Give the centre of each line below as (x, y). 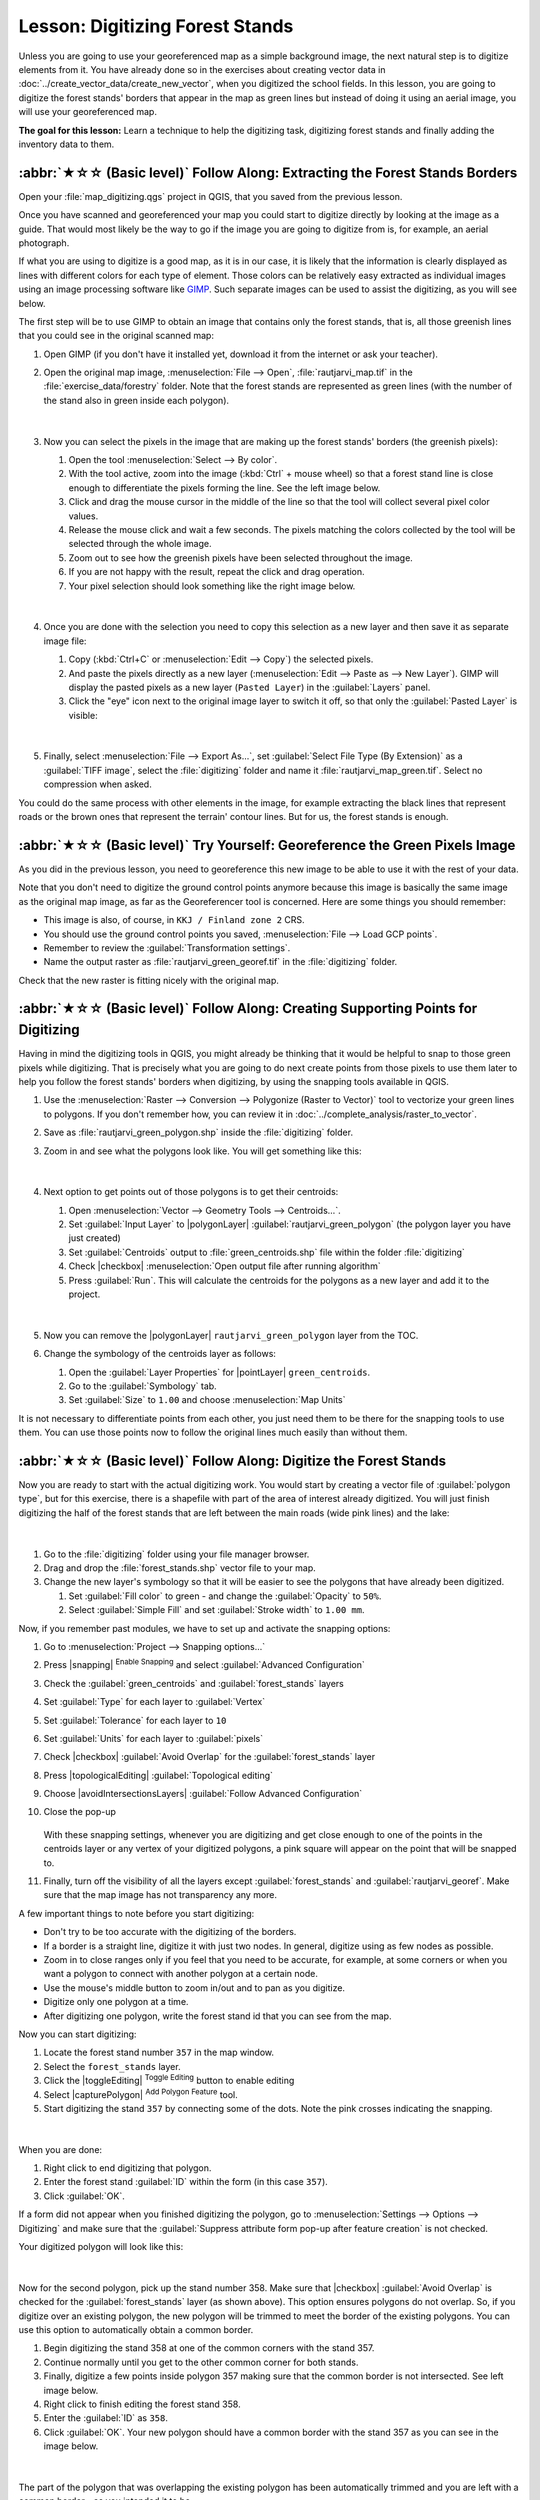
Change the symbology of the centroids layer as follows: (160, 1354)
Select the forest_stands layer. (112, 2066)
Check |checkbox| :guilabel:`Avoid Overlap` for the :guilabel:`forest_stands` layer (209, 1757)
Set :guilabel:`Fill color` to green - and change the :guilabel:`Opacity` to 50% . (225, 1596)
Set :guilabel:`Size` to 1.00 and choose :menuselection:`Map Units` (207, 1400)
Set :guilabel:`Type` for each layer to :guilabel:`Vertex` (154, 1702)
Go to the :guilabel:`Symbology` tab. (142, 1386)
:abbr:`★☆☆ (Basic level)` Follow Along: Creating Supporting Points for (248, 1008)
